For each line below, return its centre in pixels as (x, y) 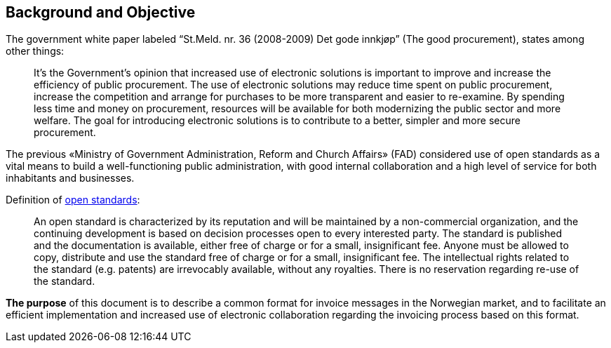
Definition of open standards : (73, 200)
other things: (35, 51)
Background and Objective (101, 12)
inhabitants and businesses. (70, 178)
